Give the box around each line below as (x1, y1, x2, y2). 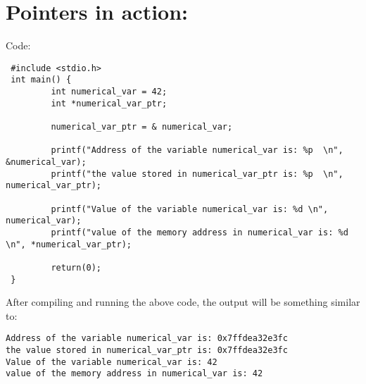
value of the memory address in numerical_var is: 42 (6, 368, 263, 379)
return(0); (51, 262, 102, 273)
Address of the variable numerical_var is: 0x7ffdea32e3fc (6, 333, 288, 344)
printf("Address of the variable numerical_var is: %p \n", (51, 145, 343, 156)
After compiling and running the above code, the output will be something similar (6, 295, 360, 309)
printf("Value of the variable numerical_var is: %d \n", (51, 204, 329, 214)
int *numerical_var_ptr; (51, 98, 168, 109)
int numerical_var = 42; (51, 87, 168, 97)
